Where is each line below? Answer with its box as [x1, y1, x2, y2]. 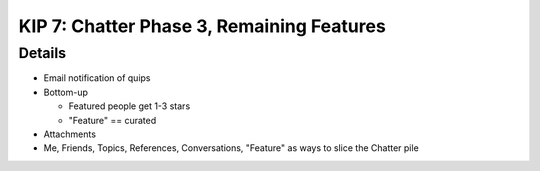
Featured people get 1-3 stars [68, 100, 191, 112]
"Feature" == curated [68, 114, 157, 126]
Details [18, 44, 67, 62]
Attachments [43, 128, 97, 140]
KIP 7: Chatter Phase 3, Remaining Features [18, 15, 387, 37]
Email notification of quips [43, 72, 151, 84]
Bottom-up [43, 86, 89, 98]
